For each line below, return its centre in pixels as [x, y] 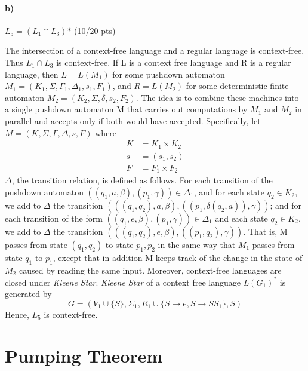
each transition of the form [54, 218]
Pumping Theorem [84, 355]
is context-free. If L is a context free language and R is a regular [174, 62]
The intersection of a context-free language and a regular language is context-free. [155, 50]
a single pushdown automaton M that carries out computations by [126, 109]
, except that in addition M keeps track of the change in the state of [178, 257]
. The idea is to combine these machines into [217, 97]
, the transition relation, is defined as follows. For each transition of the [142, 180]
